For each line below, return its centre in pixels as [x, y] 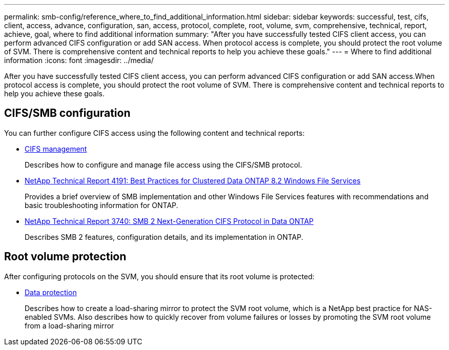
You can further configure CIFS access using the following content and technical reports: [155, 133]
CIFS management [56, 149]
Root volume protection [65, 257]
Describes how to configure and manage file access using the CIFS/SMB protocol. [164, 164]
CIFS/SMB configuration [67, 113]
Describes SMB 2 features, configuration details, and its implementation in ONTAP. [164, 237]
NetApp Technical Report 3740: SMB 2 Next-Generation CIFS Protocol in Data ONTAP [169, 221]
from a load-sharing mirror [69, 325]
